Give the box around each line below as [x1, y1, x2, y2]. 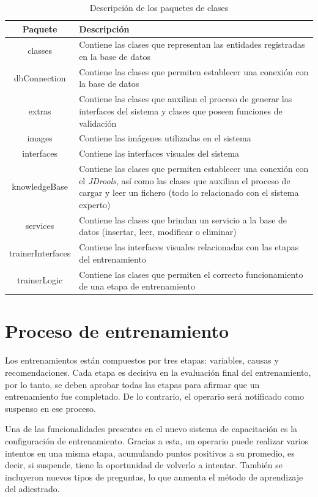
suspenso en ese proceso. [5, 402, 96, 414]
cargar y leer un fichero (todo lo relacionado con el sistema [79, 186, 299, 199]
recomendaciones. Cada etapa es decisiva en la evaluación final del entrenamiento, [5, 365, 311, 378]
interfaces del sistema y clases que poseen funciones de [79, 104, 283, 117]
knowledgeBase [12, 180, 68, 193]
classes [28, 44, 53, 57]
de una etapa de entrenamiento [79, 280, 195, 293]
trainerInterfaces [9, 246, 71, 259]
